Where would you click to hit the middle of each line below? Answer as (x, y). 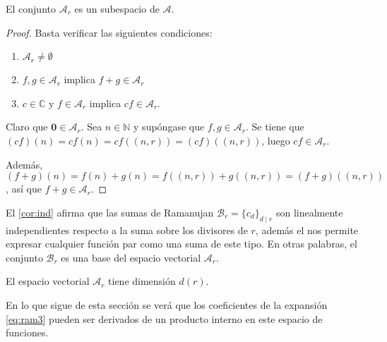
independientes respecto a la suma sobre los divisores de (127, 230)
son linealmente (309, 212)
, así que (24, 189)
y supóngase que (169, 127)
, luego (276, 140)
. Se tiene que (275, 127)
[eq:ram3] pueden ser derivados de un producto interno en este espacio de (164, 318)
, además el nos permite (307, 230)
